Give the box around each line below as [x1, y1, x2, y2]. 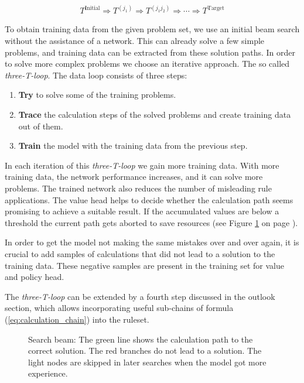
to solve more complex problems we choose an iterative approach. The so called [5, 57, 290, 70]
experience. [28, 367, 68, 379]
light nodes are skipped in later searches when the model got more [28, 355, 267, 368]
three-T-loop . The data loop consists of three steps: [5, 69, 187, 81]
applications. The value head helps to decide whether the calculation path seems [5, 193, 293, 206]
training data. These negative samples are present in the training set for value [5, 259, 284, 271]
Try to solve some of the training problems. [18, 88, 176, 101]
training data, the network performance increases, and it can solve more [5, 170, 263, 183]
